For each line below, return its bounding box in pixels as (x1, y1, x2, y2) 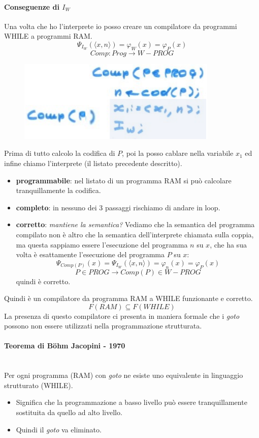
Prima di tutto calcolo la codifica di (4, 148, 115, 158)
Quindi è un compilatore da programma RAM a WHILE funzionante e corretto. (4, 293, 253, 304)
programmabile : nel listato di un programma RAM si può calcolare (16, 175, 232, 185)
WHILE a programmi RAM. (4, 31, 92, 41)
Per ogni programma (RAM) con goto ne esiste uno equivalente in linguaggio (4, 370, 243, 380)
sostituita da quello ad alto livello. (16, 407, 122, 418)
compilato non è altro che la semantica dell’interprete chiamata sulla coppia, (16, 229, 254, 239)
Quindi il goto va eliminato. (16, 424, 102, 434)
